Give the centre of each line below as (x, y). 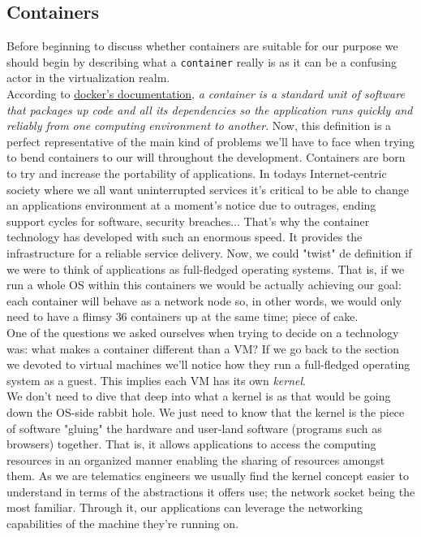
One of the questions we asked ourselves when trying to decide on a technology (203, 332)
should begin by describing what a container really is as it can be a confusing (202, 61)
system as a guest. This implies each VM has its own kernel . (156, 380)
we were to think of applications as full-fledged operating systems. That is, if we (206, 268)
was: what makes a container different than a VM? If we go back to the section (203, 348)
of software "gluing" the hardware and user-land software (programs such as (194, 428)
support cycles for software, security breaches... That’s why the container (188, 221)
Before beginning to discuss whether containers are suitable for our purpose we (202, 46)
